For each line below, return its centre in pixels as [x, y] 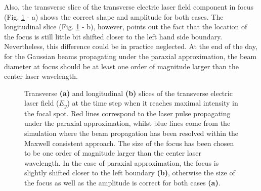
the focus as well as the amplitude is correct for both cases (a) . [122, 182]
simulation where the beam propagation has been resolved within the [132, 133]
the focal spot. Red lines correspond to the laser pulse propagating [127, 113]
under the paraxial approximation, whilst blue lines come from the [127, 123]
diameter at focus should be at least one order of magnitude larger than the [121, 66]
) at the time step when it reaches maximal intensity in [153, 103]
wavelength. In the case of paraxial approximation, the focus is [122, 162]
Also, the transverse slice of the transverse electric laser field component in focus [129, 7]
